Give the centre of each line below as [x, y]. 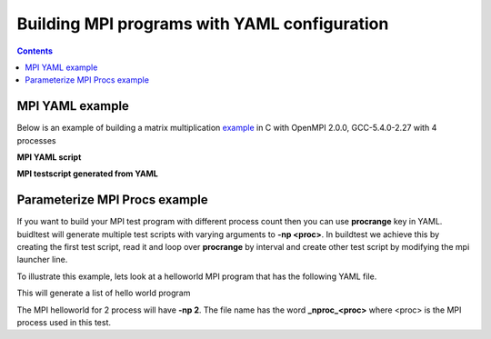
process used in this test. [64, 323]
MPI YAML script [49, 157]
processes [36, 140]
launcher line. [42, 260]
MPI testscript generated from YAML [87, 174]
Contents [35, 51]
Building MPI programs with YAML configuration [203, 24]
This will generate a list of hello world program [104, 293]
